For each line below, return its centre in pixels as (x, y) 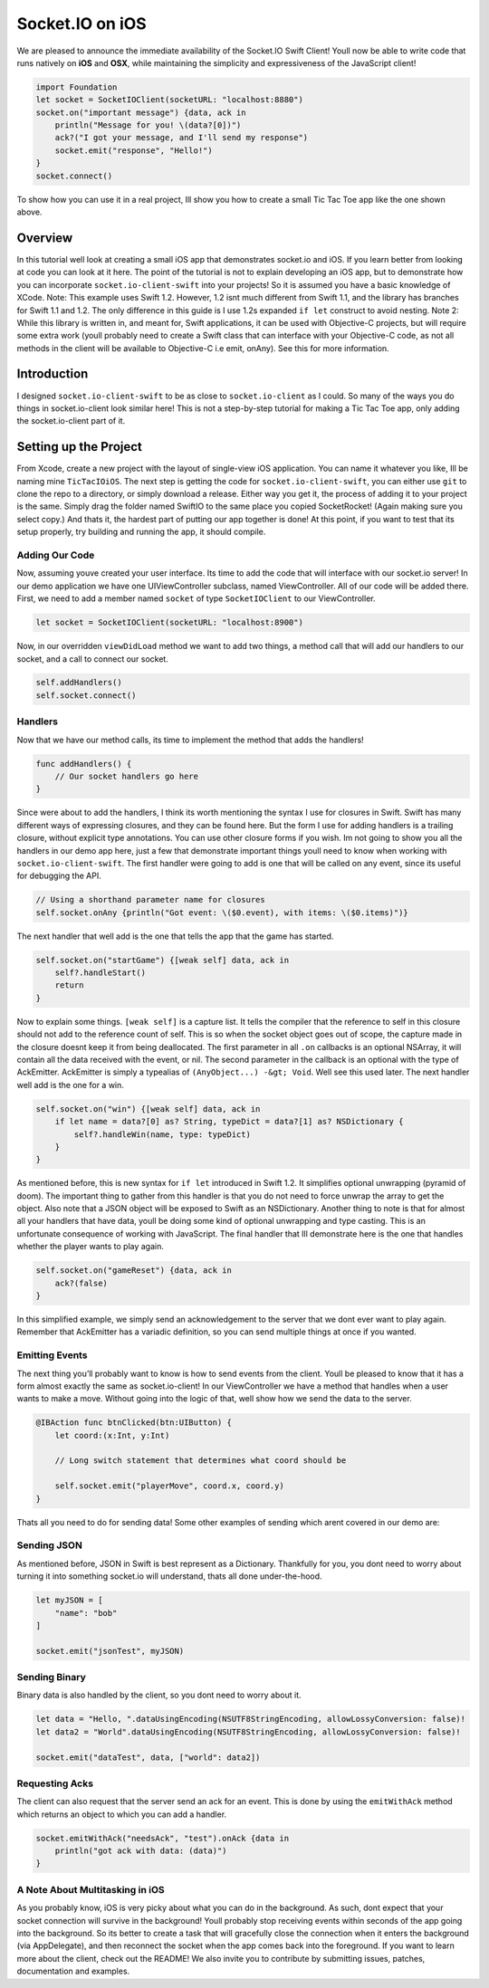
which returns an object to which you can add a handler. (121, 1814)
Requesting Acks (55, 1783)
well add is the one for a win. (70, 1085)
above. (29, 212)
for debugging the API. (59, 876)
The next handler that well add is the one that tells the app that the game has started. (175, 936)
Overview (45, 238)
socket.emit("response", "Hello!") (134, 150)
